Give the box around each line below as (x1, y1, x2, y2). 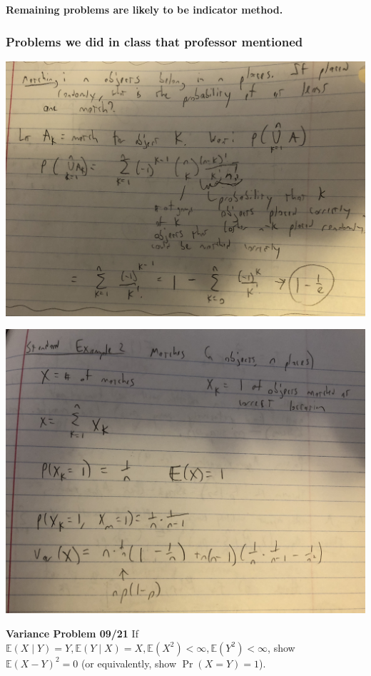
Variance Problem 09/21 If (6, 626, 138, 640)
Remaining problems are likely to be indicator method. (6, 2, 283, 16)
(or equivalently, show (81, 655, 177, 670)
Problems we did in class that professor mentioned (6, 32, 303, 50)
